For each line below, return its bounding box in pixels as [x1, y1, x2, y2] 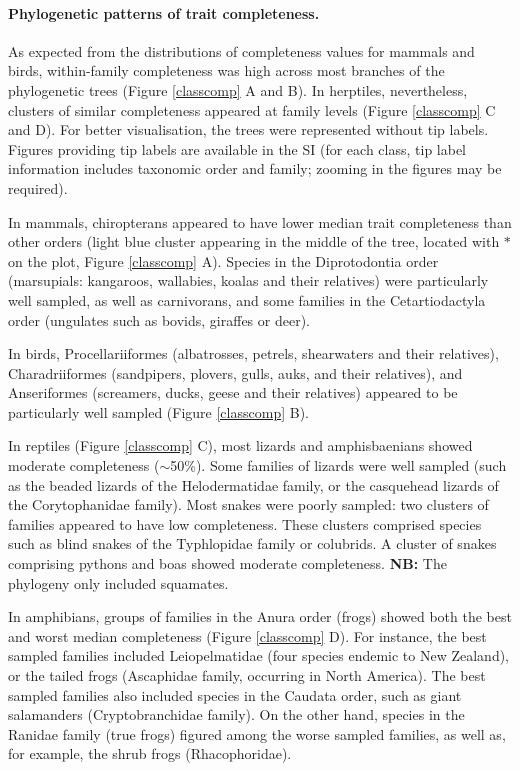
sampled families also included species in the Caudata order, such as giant [8, 684, 462, 705]
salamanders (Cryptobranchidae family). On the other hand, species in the [8, 704, 465, 725]
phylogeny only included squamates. [8, 572, 229, 593]
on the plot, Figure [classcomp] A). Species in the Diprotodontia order [8, 250, 439, 271]
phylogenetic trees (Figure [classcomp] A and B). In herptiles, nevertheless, [8, 79, 468, 100]
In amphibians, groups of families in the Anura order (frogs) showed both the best [8, 606, 512, 627]
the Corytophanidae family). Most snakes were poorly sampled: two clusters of [8, 494, 489, 515]
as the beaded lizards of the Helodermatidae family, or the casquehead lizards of [8, 474, 499, 495]
